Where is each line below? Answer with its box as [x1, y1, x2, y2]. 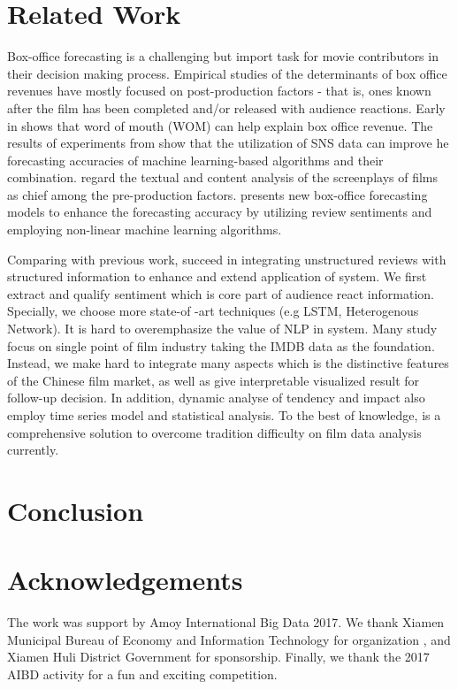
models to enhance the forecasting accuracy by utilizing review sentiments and [7, 203, 432, 221]
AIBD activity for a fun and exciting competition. [7, 665, 278, 684]
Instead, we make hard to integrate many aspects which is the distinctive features [7, 354, 449, 372]
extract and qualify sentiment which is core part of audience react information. [7, 284, 434, 302]
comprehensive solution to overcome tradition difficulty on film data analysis [7, 423, 422, 441]
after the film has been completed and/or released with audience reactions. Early [7, 98, 446, 117]
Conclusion [7, 492, 144, 528]
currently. [7, 440, 59, 459]
